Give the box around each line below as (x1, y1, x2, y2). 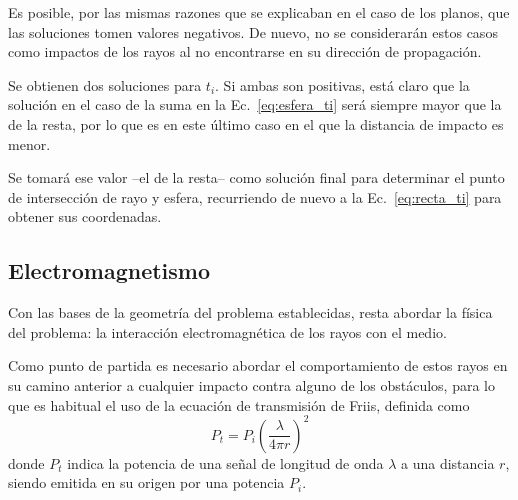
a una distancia (401, 452, 495, 473)
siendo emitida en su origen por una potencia (8, 472, 285, 493)
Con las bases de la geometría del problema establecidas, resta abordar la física (8, 302, 493, 323)
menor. (8, 133, 51, 154)
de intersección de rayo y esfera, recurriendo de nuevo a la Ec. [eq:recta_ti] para (8, 186, 502, 207)
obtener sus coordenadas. (8, 206, 162, 227)
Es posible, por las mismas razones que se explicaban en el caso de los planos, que (8, 2, 510, 22)
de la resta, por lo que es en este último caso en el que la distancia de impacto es (8, 113, 504, 134)
